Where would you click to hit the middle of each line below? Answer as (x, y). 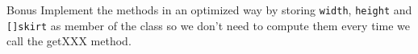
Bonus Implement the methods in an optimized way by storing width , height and (209, 10)
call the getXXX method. (69, 41)
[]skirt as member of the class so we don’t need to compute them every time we (208, 25)
